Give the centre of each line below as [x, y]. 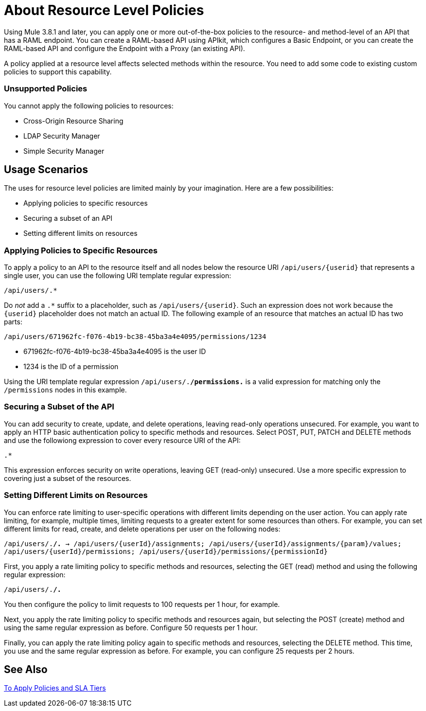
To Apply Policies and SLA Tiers [55, 688]
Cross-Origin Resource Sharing [73, 121]
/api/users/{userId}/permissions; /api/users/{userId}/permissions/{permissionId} [166, 551]
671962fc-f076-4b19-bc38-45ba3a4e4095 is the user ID [115, 352]
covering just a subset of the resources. [68, 478]
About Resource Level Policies [104, 10]
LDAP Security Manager [62, 136]
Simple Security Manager [64, 151]
